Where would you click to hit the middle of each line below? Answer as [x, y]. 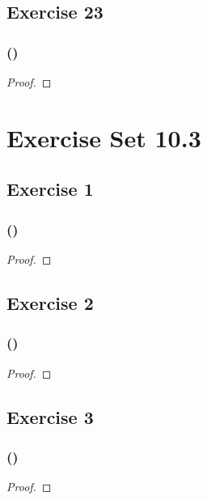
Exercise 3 [50, 416]
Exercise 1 [50, 189]
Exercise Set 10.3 [104, 137]
